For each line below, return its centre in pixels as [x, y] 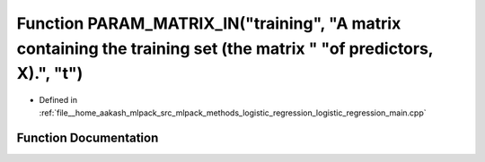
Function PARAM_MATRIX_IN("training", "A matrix [209, 23]
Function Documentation [88, 138]
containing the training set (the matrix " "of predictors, [225, 48]
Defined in [58, 100]
